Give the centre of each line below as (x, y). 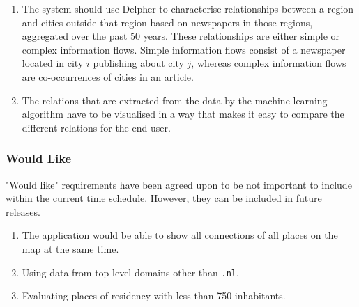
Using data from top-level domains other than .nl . (130, 272)
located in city (53, 63)
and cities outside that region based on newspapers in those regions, (167, 22)
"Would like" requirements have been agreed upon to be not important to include (179, 184)
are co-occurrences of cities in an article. (108, 76)
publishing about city (138, 63)
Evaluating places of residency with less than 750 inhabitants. (154, 296)
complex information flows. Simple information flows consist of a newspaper (184, 49)
